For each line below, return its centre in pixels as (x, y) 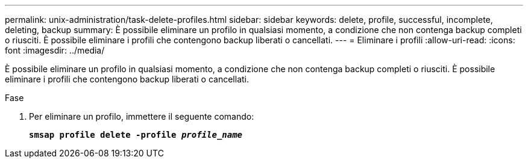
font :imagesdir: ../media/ (55, 50)
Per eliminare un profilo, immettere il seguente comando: (142, 116)
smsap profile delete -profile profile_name (136, 135)
